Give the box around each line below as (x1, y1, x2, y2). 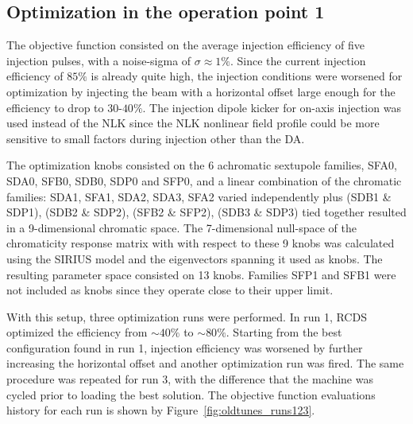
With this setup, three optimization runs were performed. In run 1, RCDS (6, 308, 367, 325)
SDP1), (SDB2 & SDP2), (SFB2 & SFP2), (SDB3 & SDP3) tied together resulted (6, 204, 407, 220)
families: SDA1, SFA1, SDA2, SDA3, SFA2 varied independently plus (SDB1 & (6, 188, 392, 204)
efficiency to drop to (6, 99, 104, 115)
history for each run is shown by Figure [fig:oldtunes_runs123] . (6, 402, 315, 418)
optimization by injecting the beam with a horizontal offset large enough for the (6, 83, 396, 99)
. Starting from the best (226, 324, 342, 340)
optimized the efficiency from (6, 324, 148, 340)
